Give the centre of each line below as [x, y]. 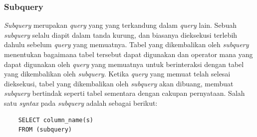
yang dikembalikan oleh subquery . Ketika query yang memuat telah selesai [117, 74]
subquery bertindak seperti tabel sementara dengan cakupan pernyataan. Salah [125, 93]
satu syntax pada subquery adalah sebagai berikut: [81, 103]
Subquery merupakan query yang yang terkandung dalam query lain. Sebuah [120, 25]
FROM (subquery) [45, 130]
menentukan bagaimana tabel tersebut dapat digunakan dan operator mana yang [128, 54]
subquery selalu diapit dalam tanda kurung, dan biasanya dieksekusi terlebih [121, 34]
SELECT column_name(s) [56, 120]
